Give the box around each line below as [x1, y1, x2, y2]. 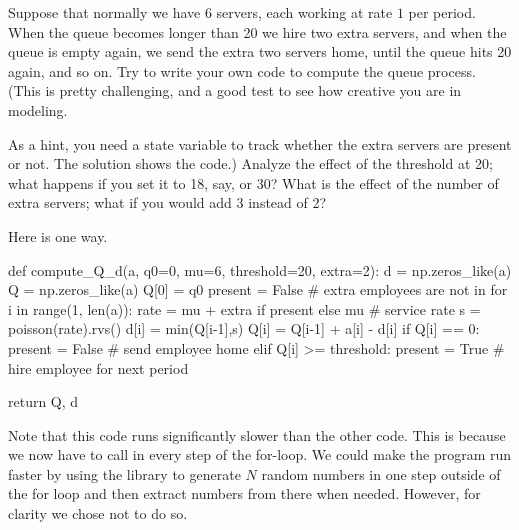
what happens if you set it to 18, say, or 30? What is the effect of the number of [8, 172, 499, 193]
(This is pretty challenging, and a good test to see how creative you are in [8, 80, 462, 101]
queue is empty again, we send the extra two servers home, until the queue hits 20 [8, 41, 512, 62]
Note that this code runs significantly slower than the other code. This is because [8, 424, 506, 445]
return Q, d [8, 391, 79, 412]
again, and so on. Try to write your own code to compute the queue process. [8, 60, 476, 81]
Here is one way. [8, 225, 108, 246]
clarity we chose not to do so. [8, 503, 188, 524]
